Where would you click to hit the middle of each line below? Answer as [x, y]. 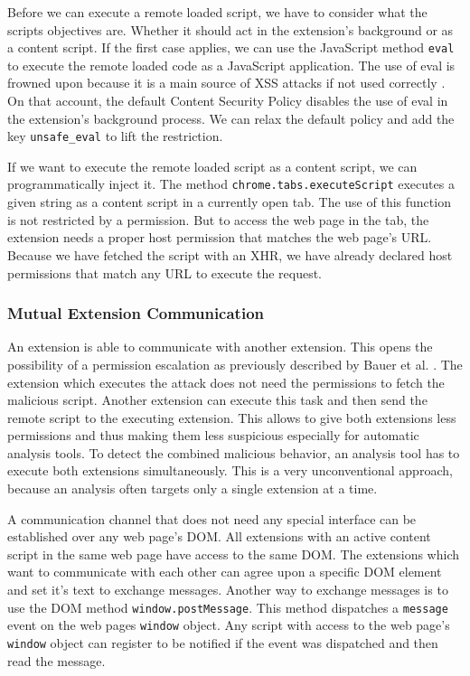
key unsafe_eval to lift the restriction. [115, 136]
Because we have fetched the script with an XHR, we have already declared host [230, 254]
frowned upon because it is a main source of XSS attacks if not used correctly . [226, 83]
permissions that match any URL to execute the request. [165, 272]
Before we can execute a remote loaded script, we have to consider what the [217, 12]
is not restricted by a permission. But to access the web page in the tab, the [218, 219]
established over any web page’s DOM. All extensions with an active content [219, 536]
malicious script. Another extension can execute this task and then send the [217, 400]
